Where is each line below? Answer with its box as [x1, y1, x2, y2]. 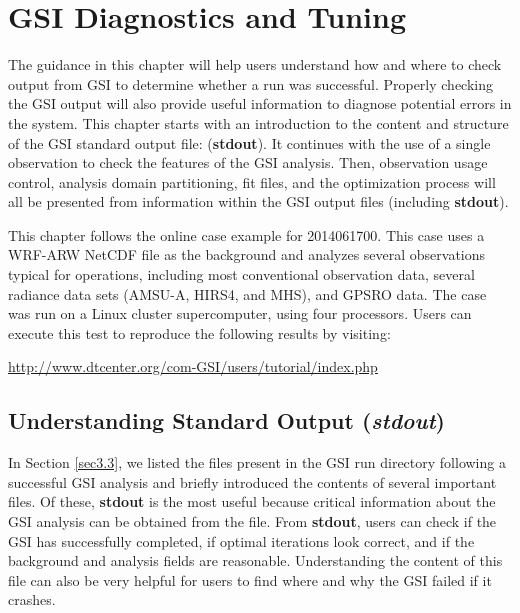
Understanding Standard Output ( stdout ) [8, 405, 445, 436]
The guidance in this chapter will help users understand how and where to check [8, 54, 502, 75]
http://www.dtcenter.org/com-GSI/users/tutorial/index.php [8, 356, 378, 377]
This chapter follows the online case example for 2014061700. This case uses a [8, 224, 485, 245]
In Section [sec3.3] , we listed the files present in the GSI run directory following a [8, 452, 506, 473]
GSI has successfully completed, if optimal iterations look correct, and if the [8, 530, 475, 551]
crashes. [8, 589, 56, 610]
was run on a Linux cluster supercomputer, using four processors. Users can [8, 303, 472, 324]
